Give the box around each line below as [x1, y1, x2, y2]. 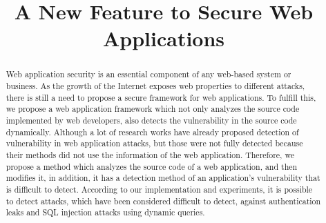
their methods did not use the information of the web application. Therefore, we [6, 148, 294, 160]
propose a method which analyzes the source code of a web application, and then [6, 160, 298, 172]
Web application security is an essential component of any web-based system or [6, 68, 291, 80]
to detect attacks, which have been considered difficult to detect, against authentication [6, 195, 321, 206]
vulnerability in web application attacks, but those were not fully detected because [6, 137, 303, 149]
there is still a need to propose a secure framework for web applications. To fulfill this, [6, 91, 316, 103]
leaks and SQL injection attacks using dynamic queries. [6, 206, 205, 218]
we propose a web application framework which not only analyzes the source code [6, 103, 300, 115]
